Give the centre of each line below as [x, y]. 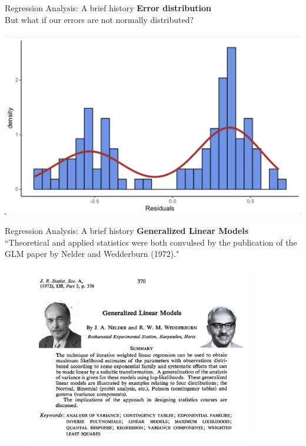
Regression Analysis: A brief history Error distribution [108, 8]
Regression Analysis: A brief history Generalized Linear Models [127, 231]
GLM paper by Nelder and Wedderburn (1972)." [92, 254]
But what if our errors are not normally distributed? [99, 19]
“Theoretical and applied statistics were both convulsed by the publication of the [151, 242]
